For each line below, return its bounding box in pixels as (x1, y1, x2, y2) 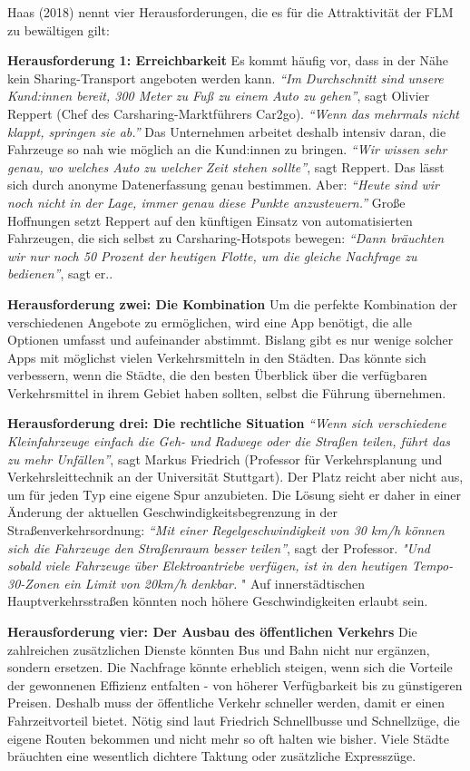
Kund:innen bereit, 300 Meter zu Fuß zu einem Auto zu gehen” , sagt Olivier (7, 86, 430, 105)
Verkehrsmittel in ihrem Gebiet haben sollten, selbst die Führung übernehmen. (7, 383, 446, 402)
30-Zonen (7, 573, 60, 592)
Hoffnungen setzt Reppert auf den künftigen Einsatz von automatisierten (7, 210, 413, 229)
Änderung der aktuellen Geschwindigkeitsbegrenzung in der (7, 503, 338, 522)
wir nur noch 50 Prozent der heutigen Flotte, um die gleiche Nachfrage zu (7, 246, 417, 265)
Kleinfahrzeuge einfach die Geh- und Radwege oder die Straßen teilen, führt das (7, 432, 451, 451)
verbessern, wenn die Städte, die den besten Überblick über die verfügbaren (7, 366, 427, 385)
